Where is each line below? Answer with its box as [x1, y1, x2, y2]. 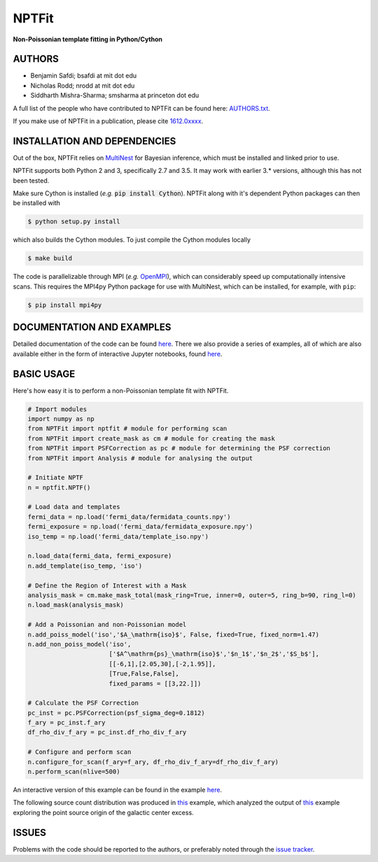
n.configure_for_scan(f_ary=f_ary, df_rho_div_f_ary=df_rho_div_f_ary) [27, 758, 279, 766]
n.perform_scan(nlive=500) [27, 767, 120, 776]
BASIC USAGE [13, 368, 76, 380]
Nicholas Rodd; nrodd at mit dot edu [30, 81, 135, 90]
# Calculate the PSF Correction [27, 699, 139, 707]
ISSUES [13, 826, 47, 838]
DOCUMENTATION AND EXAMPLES [13, 321, 171, 333]
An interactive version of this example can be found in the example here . [13, 786, 223, 794]
